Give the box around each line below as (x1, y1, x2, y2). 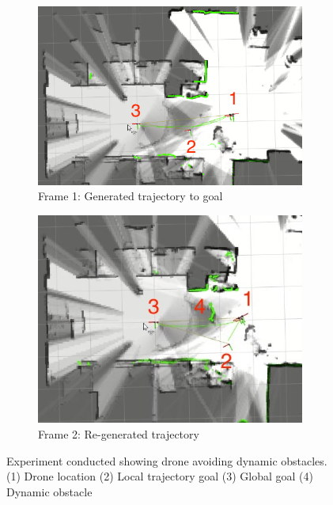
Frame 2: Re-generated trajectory (38, 426, 199, 442)
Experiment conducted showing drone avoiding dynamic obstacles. (6, 452, 327, 469)
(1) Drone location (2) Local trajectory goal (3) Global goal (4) (6, 468, 313, 484)
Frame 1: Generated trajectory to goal (38, 188, 223, 204)
